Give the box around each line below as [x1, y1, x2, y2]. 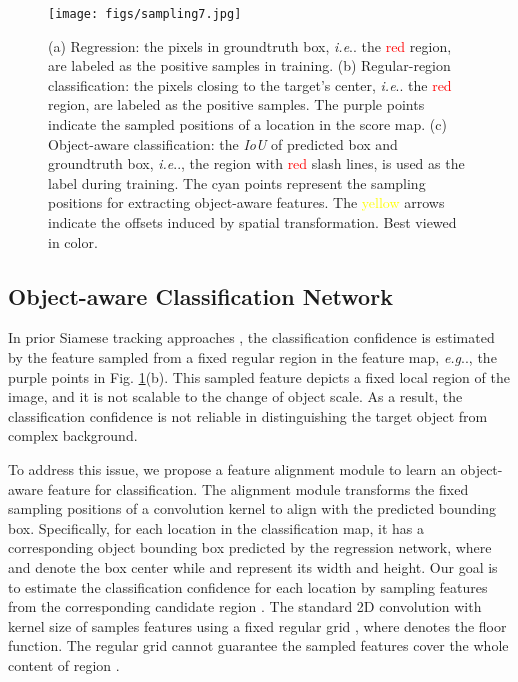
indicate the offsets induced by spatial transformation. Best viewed [48, 212, 457, 232]
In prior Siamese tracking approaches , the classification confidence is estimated [8, 327, 495, 348]
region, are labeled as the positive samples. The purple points [48, 94, 425, 115]
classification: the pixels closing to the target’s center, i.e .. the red [48, 74, 452, 95]
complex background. [8, 425, 138, 446]
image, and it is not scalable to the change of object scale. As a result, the [8, 386, 463, 407]
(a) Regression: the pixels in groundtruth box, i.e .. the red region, [48, 35, 452, 56]
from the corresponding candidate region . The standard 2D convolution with [8, 596, 482, 617]
